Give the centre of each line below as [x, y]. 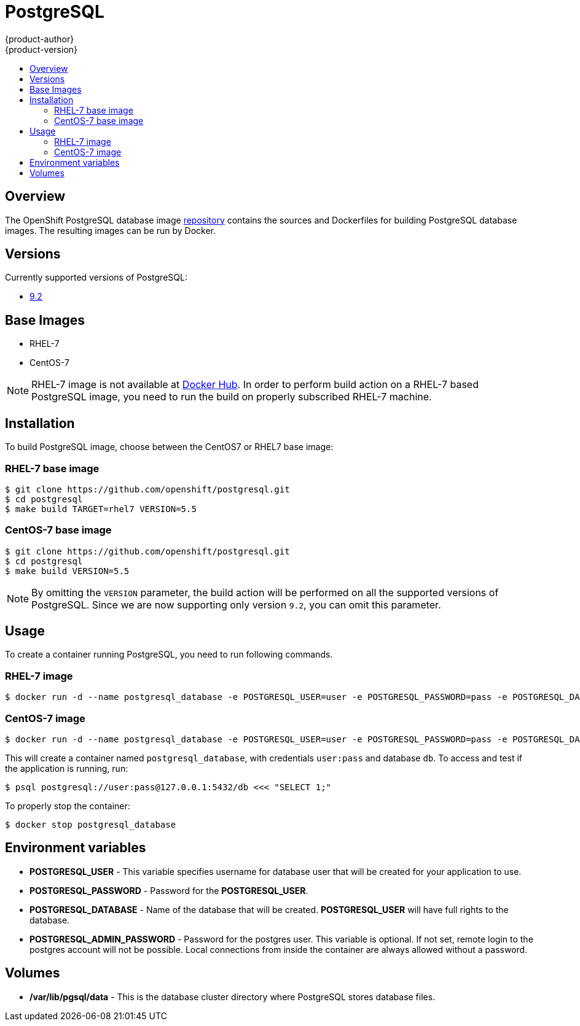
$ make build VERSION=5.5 [67, 571]
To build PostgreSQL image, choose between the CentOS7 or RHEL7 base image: [169, 447]
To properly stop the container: [68, 806]
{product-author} [40, 39]
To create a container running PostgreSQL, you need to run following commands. [169, 655]
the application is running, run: [67, 768]
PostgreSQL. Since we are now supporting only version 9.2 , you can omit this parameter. [236, 604]
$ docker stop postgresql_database [91, 824]
